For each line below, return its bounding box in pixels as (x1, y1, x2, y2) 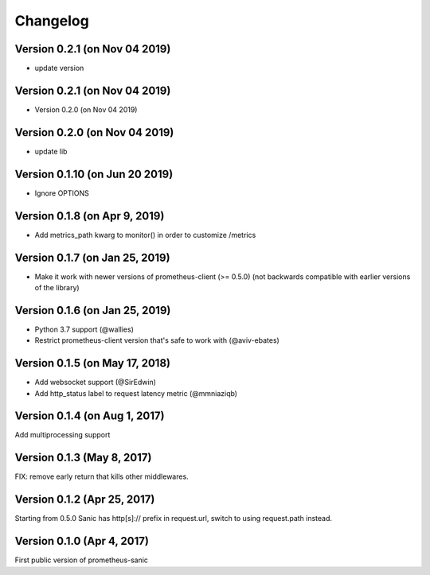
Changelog (14, 12, 89, 29)
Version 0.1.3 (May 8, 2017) (14, 451, 152, 464)
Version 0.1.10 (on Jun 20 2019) (14, 167, 174, 181)
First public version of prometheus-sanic (14, 555, 149, 565)
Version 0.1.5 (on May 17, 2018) (14, 356, 171, 370)
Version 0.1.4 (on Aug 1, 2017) (14, 410, 165, 423)
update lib (34, 146, 68, 156)
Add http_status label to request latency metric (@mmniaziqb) (34, 388, 238, 398)
